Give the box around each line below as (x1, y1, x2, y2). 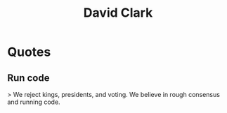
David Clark (83, 5, 153, 21)
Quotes (7, 44, 51, 60)
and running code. (7, 98, 61, 106)
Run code (7, 72, 50, 84)
